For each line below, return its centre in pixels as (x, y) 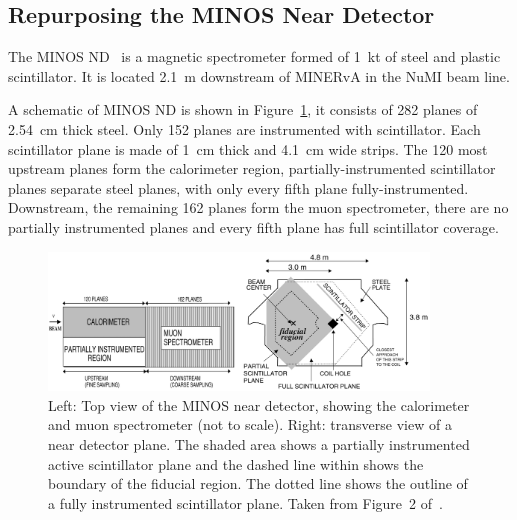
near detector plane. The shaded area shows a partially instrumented (259, 444)
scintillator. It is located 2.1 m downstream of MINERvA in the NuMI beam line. (259, 75)
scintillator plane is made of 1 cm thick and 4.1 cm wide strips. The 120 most (248, 148)
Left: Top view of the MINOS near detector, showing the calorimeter (259, 404)
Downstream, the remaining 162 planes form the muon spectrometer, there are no (258, 207)
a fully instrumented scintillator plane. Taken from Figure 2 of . (245, 502)
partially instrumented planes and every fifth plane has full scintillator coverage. (253, 226)
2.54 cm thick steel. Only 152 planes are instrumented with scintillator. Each (244, 128)
